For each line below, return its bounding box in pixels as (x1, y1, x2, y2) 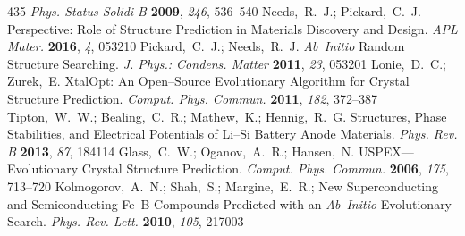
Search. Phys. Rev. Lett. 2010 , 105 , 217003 (7, 212, 244, 231)
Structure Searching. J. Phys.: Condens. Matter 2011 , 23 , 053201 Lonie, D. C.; (7, 54, 446, 72)
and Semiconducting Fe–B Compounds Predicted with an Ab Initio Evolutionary (7, 194, 452, 213)
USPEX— (358, 141, 414, 160)
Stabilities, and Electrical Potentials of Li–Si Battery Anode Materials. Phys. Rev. (7, 124, 458, 143)
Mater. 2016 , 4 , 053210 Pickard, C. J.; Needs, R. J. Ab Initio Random (7, 37, 405, 55)
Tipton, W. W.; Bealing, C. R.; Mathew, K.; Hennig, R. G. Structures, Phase (7, 106, 447, 125)
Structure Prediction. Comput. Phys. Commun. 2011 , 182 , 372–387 (7, 88, 378, 107)
